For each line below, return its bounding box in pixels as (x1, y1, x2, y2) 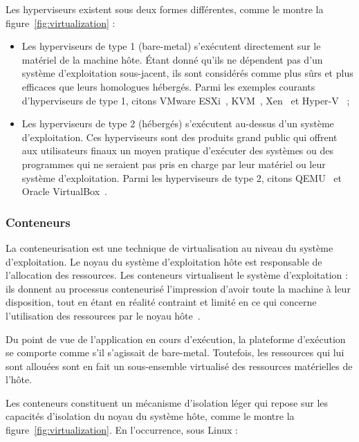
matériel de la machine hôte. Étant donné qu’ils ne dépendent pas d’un (21, 52, 323, 66)
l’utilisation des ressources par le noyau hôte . (6, 308, 201, 322)
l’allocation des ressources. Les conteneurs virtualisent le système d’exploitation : (6, 268, 348, 282)
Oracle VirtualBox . (21, 184, 107, 199)
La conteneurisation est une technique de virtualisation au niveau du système (6, 240, 333, 255)
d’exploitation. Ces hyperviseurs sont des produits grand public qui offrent (21, 129, 338, 144)
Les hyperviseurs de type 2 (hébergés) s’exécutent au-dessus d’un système (21, 116, 334, 131)
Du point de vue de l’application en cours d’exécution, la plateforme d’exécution (6, 331, 346, 346)
